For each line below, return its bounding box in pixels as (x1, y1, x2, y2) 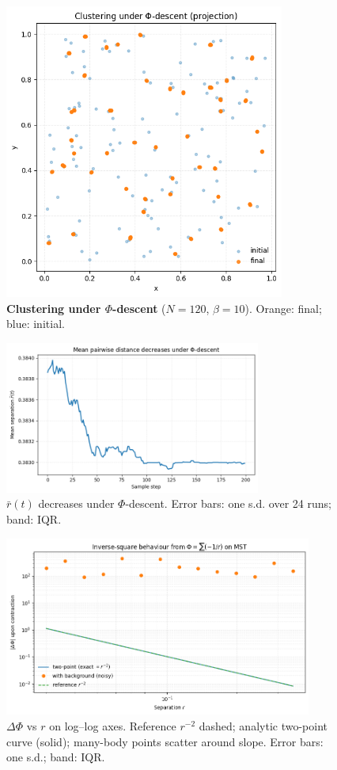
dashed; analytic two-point (199, 718, 328, 734)
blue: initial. (6, 315, 65, 332)
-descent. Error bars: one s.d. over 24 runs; (125, 495, 331, 512)
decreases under (38, 495, 115, 512)
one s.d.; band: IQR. (6, 749, 105, 765)
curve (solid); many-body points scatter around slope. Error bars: (6, 733, 324, 749)
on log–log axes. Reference (49, 718, 176, 734)
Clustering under (6, 299, 101, 316)
